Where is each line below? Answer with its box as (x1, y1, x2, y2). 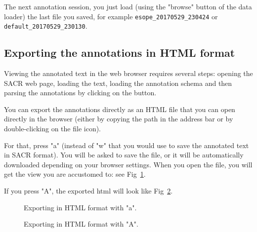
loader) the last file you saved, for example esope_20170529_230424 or (4, 11, 218, 21)
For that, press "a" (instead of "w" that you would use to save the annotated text (4, 140, 249, 150)
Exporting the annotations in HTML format (4, 45, 235, 60)
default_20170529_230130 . (4, 21, 87, 31)
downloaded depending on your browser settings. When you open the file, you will (4, 159, 253, 169)
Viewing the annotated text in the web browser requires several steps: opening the (4, 68, 253, 78)
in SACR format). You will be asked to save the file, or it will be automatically (4, 150, 244, 160)
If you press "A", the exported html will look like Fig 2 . (4, 186, 173, 196)
